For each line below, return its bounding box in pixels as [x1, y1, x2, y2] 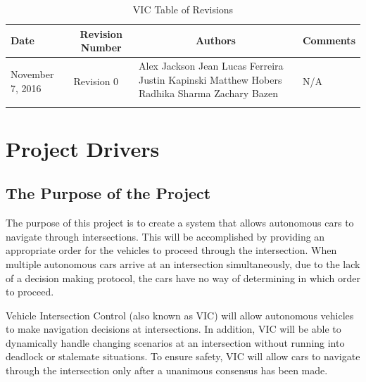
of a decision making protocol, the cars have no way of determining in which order [6, 270, 360, 285]
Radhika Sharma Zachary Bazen [139, 86, 279, 101]
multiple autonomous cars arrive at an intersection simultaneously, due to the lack [6, 256, 360, 271]
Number [80, 40, 122, 55]
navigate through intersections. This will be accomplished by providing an [6, 229, 325, 243]
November [11, 67, 54, 82]
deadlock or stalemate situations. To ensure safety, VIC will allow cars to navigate [6, 349, 360, 364]
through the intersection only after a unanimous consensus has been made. [6, 363, 328, 378]
